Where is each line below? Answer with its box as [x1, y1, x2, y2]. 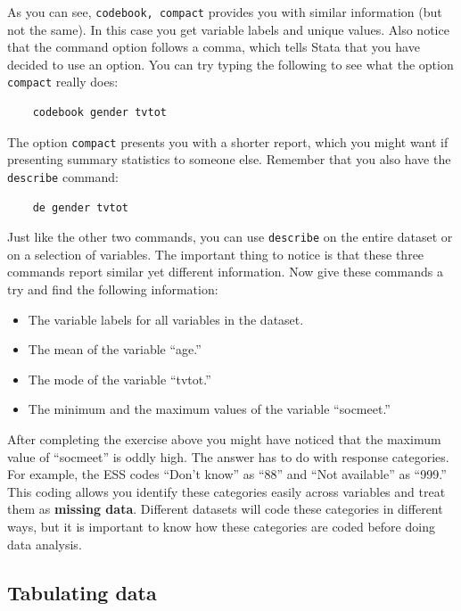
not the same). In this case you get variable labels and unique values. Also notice [7, 20, 449, 38]
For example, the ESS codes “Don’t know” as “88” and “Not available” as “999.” [7, 465, 447, 483]
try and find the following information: [7, 280, 218, 299]
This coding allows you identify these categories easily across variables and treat [7, 482, 446, 500]
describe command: [7, 167, 119, 186]
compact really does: [7, 72, 119, 91]
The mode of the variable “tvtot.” [28, 369, 211, 388]
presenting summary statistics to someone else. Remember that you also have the [7, 150, 451, 169]
